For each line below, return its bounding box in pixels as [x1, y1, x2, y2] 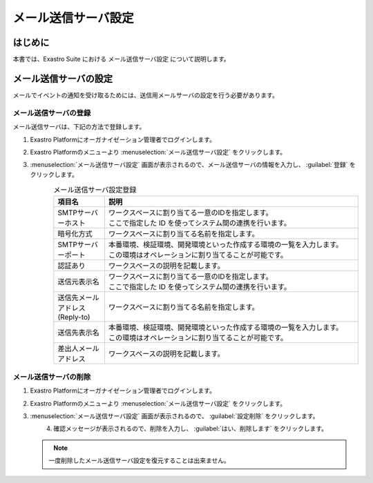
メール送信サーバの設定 [12, 72, 113, 84]
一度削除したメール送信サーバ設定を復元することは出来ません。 [48, 456, 231, 465]
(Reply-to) [57, 313, 90, 322]
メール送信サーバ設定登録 [53, 185, 137, 195]
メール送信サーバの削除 [12, 372, 91, 382]
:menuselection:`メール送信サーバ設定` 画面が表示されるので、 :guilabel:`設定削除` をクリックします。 [30, 411, 319, 420]
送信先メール [57, 293, 99, 303]
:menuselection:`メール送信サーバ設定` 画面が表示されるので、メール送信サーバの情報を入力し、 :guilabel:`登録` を [30, 161, 356, 169]
